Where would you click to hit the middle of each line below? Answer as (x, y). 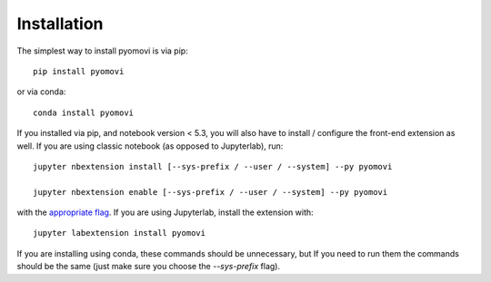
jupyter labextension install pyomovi (120, 233)
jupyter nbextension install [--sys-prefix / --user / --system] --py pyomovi (213, 166)
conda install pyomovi (84, 112)
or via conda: (41, 92)
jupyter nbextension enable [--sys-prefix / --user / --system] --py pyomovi (210, 192)
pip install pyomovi (79, 71)
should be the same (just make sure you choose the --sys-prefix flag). (149, 267)
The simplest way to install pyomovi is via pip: (102, 51)
